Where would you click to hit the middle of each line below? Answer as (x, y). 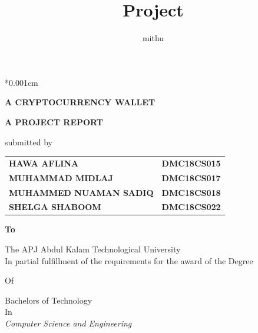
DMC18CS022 (191, 207)
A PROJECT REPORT (54, 121)
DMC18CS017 (191, 177)
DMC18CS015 (191, 163)
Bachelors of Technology (49, 300)
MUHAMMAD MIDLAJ (61, 177)
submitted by (29, 141)
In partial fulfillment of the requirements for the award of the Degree (129, 260)
